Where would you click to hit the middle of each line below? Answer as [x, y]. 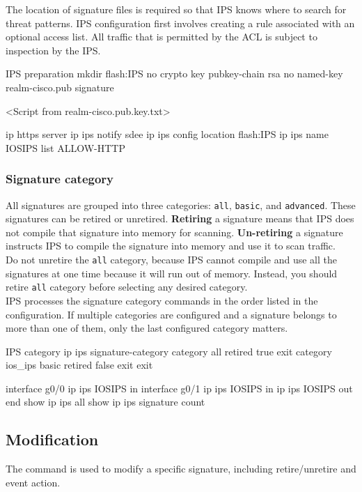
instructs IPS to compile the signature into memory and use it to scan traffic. [171, 246]
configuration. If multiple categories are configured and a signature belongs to [171, 314]
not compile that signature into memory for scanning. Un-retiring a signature [174, 232]
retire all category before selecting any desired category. [127, 287]
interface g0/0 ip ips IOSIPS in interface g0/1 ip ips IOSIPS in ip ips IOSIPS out [179, 388]
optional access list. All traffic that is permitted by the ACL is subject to [162, 37]
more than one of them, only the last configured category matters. [147, 328]
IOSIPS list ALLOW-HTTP [65, 147]
